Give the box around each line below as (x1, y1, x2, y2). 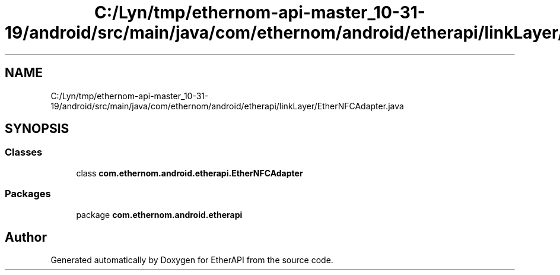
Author (5, 229, 47, 245)
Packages (5, 188, 51, 200)
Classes (5, 146, 43, 159)
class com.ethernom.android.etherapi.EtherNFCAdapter (76, 167, 303, 178)
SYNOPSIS (5, 121, 69, 137)
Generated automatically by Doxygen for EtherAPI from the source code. (50, 255, 333, 265)
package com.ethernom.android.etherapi (76, 209, 243, 220)
